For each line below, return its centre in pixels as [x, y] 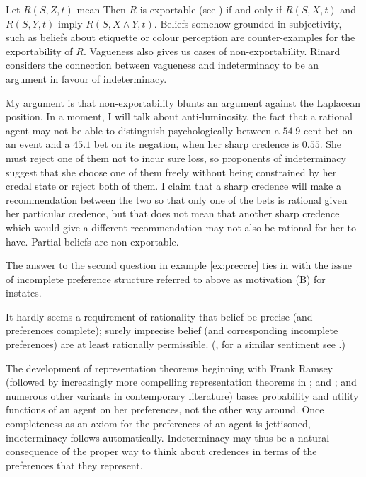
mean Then [101, 9]
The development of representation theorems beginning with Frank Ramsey [169, 368]
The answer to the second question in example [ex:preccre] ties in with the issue [179, 265]
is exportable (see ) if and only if [211, 9]
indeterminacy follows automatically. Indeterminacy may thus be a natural [168, 437]
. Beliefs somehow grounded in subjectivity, [248, 23]
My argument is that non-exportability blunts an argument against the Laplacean [183, 102]
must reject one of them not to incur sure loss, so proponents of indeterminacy [176, 157]
